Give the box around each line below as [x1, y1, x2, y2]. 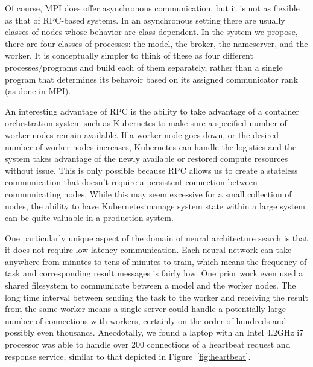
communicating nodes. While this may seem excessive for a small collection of [5, 187, 292, 200]
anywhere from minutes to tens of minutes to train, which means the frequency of [5, 255, 307, 267]
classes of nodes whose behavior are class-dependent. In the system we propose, [5, 25, 298, 38]
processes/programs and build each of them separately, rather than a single [5, 60, 283, 73]
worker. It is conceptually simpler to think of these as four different [5, 49, 253, 62]
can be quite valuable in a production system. [5, 211, 174, 224]
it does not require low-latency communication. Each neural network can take [5, 243, 292, 256]
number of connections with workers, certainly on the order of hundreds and [5, 314, 286, 327]
